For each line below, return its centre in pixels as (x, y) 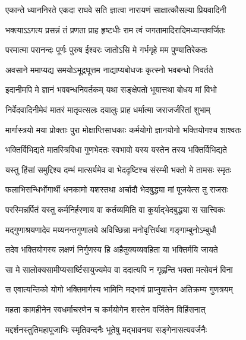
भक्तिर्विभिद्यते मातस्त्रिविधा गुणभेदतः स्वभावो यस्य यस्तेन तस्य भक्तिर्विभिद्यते (116, 149)
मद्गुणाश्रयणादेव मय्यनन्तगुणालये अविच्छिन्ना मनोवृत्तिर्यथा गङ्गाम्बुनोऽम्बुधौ (111, 229)
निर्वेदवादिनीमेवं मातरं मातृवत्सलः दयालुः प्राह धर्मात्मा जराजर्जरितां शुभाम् (108, 109)
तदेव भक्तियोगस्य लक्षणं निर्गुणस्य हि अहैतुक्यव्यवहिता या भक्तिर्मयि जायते (112, 249)
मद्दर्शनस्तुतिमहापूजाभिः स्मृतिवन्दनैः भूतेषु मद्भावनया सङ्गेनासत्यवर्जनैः (106, 329)
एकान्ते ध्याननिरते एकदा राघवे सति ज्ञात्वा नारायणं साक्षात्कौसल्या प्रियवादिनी (116, 10)
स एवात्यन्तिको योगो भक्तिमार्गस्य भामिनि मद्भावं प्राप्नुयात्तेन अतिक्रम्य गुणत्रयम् (119, 289)
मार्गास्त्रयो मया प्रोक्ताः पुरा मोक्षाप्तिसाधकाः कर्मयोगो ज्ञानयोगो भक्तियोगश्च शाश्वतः (123, 129)
